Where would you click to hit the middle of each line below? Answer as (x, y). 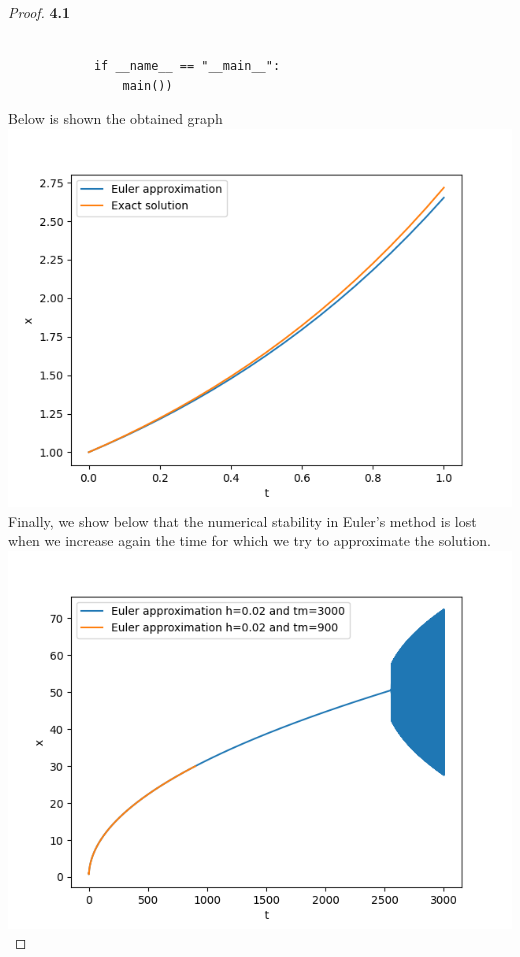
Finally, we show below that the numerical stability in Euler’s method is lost (242, 520)
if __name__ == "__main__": (187, 66)
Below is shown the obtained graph (115, 118)
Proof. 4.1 (39, 12)
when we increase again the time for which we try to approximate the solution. (249, 540)
